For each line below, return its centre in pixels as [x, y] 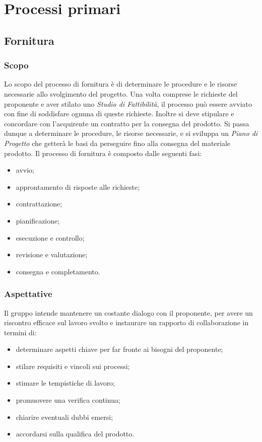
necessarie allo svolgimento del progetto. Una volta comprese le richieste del [121, 93]
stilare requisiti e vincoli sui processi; [73, 366]
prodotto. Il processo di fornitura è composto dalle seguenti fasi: [103, 153]
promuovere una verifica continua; [68, 400]
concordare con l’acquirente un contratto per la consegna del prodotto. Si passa [127, 123]
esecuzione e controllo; [50, 237]
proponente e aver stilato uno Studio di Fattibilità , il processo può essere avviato [128, 103]
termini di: [20, 332]
